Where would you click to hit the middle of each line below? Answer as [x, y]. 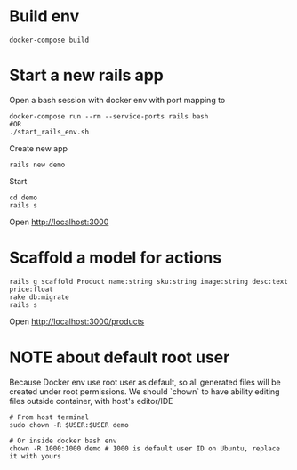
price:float [31, 289]
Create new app [39, 148]
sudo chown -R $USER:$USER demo [69, 425]
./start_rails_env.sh [49, 132]
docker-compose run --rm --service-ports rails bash [109, 116]
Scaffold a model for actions [116, 258]
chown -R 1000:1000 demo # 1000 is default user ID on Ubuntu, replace [144, 448]
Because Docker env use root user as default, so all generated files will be [145, 382]
